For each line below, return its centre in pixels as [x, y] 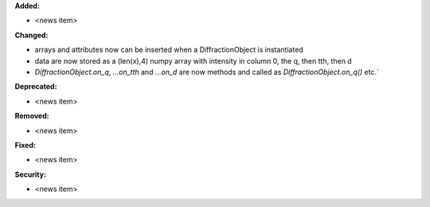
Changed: [31, 35]
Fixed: [25, 145]
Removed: [32, 116]
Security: [31, 174]
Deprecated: [36, 87]
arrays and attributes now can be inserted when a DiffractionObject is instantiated [169, 50]
